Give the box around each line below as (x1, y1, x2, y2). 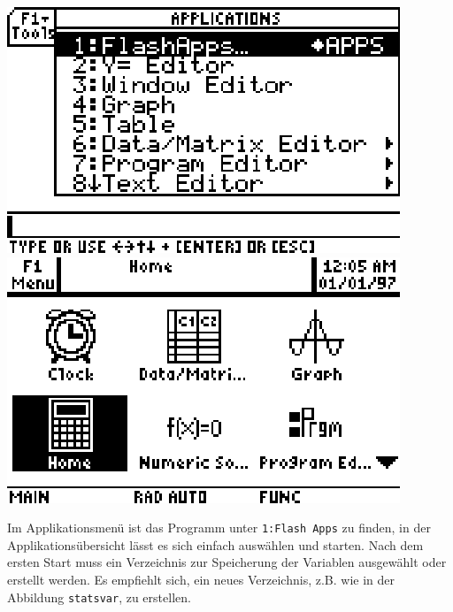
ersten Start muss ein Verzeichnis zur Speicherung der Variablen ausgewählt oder (7, 553, 447, 571)
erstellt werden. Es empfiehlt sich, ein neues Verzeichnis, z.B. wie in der (7, 570, 395, 589)
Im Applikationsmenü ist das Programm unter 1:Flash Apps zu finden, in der (7, 518, 431, 537)
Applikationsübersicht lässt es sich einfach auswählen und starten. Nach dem (7, 535, 424, 554)
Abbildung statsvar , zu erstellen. (7, 587, 191, 606)
